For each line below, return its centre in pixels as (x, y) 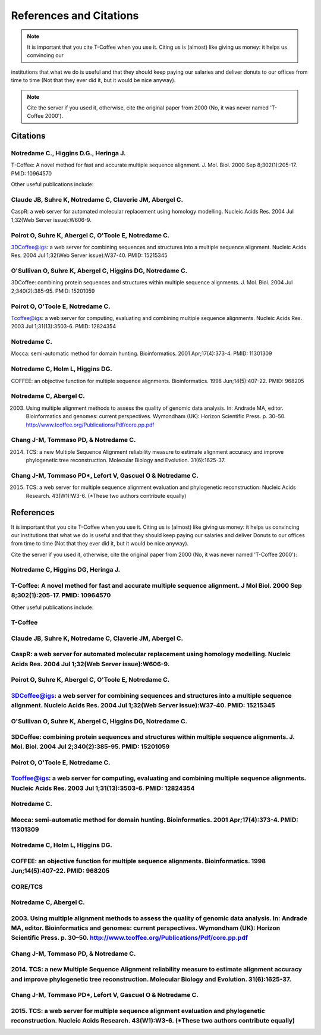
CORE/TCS (27, 886)
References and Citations (75, 15)
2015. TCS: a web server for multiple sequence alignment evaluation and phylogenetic (138, 1011)
